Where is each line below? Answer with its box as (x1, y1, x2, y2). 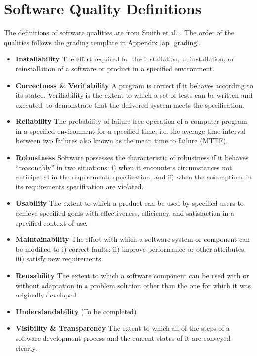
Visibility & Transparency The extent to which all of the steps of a (15, 323, 230, 333)
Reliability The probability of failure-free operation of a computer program (15, 116, 247, 126)
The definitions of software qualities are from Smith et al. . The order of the (4, 27, 234, 38)
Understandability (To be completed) (15, 306, 137, 316)
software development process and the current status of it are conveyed (15, 332, 231, 343)
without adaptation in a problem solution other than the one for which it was (15, 280, 251, 290)
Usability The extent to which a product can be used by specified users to (15, 198, 244, 208)
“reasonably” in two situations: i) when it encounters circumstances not (15, 162, 232, 172)
